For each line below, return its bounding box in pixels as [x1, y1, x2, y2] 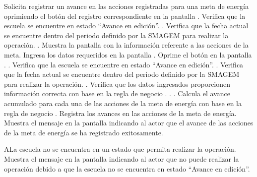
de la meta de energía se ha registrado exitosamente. [4, 127, 163, 137]
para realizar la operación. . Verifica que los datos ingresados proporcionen [4, 78, 231, 89]
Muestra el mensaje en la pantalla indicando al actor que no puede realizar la [4, 153, 239, 164]
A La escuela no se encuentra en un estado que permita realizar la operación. [4, 144, 236, 154]
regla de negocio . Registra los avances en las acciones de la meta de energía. [4, 108, 237, 118]
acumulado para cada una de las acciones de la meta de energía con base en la [4, 98, 242, 108]
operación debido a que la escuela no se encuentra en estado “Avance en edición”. [4, 163, 250, 174]
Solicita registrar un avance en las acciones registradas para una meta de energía [4, 1, 249, 11]
